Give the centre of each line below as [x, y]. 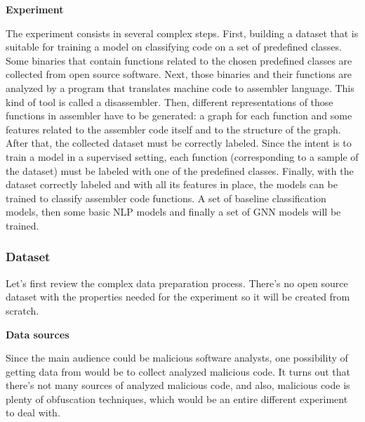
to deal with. [33, 413]
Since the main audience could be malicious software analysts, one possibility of [177, 358]
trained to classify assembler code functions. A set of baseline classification [166, 198]
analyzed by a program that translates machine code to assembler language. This [180, 87]
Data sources [38, 334]
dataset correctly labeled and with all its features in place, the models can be [172, 184]
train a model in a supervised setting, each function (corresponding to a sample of [182, 156]
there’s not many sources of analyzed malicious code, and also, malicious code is [178, 385]
